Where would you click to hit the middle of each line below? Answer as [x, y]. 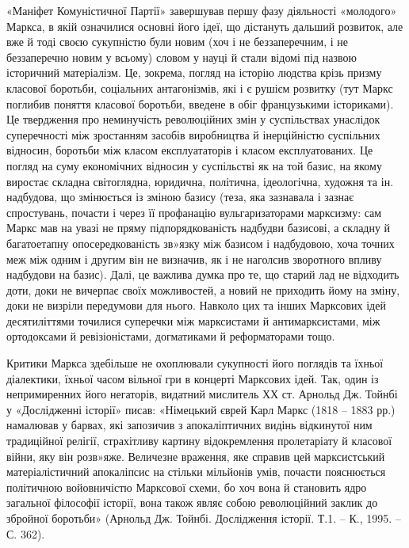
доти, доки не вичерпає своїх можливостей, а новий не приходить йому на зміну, [203, 289]
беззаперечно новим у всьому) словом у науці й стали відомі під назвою [182, 57]
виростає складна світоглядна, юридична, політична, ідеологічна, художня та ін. [200, 181]
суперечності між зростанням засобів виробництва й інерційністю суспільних [193, 134]
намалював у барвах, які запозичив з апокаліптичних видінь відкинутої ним [189, 425]
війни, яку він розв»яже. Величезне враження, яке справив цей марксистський [196, 456]
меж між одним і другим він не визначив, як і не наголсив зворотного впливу [194, 259]
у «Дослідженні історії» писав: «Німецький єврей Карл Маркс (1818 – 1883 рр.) [201, 409]
